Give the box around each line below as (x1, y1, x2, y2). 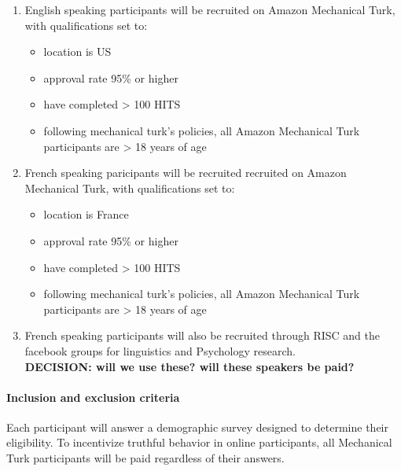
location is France (43, 206, 129, 223)
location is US (43, 43, 112, 60)
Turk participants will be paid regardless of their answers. (6, 450, 285, 466)
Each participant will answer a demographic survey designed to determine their (6, 418, 388, 435)
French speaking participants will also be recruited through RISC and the (24, 327, 380, 344)
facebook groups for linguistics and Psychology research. (24, 342, 296, 359)
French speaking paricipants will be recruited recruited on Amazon (24, 164, 347, 181)
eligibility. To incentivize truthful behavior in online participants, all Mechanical (6, 434, 392, 451)
